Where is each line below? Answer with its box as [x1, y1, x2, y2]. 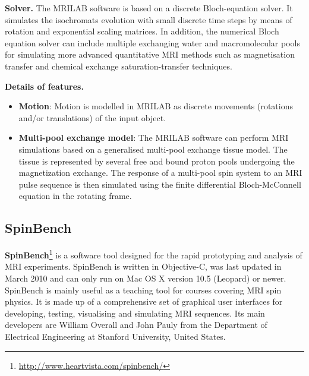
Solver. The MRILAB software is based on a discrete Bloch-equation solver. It [5, 2, 293, 14]
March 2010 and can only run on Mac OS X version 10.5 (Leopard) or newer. [5, 271, 286, 284]
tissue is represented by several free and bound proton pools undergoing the [18, 154, 295, 167]
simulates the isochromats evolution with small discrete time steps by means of [5, 13, 292, 26]
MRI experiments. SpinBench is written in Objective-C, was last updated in [5, 260, 282, 273]
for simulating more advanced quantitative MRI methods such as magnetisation [5, 48, 295, 61]
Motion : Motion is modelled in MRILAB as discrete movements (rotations [18, 100, 293, 112]
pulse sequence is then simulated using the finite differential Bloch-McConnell [18, 178, 301, 190]
